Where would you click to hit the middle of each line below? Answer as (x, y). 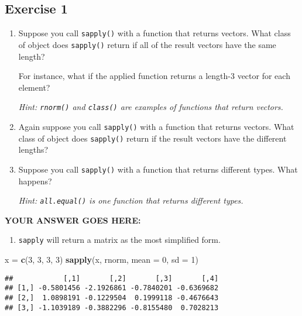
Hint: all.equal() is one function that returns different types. (131, 200)
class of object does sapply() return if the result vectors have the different (152, 138)
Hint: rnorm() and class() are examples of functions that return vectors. (151, 107)
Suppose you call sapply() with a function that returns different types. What (158, 169)
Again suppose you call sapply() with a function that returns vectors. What (156, 126)
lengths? (33, 150)
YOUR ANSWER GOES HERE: (73, 220)
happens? (35, 181)
